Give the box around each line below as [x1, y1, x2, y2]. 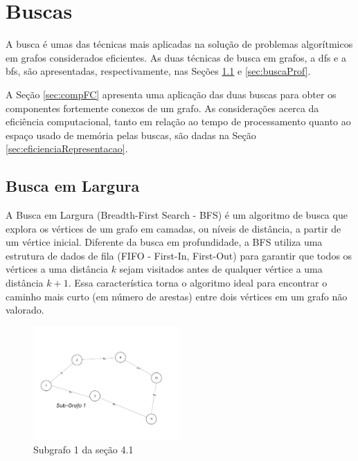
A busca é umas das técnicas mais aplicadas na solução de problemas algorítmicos [6, 37, 353, 51]
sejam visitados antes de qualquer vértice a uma [119, 262, 323, 276]
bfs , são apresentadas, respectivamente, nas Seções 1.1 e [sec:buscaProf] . [6, 64, 311, 78]
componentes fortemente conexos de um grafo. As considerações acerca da [6, 100, 319, 115]
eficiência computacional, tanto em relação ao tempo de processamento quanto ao [6, 114, 351, 129]
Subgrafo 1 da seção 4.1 [33, 442, 134, 457]
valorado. [6, 302, 44, 317]
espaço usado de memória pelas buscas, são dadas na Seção [6, 127, 256, 142]
